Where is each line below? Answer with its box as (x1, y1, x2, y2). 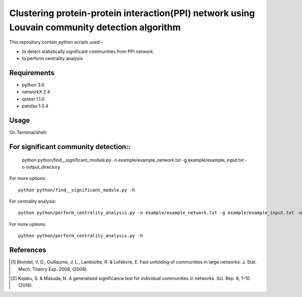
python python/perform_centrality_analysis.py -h (18, 233, 143, 239)
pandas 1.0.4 (22, 103, 49, 109)
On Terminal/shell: (9, 129, 47, 135)
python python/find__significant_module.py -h (18, 187, 135, 193)
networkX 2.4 (22, 89, 50, 95)
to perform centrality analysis (22, 55, 83, 61)
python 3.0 (22, 82, 45, 88)
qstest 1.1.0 (22, 96, 45, 102)
